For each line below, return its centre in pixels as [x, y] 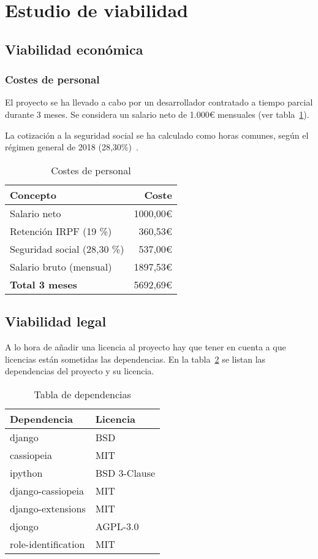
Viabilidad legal [56, 321]
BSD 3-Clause [125, 472]
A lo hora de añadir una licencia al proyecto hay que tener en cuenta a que [146, 346]
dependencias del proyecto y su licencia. [80, 371]
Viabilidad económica [74, 49]
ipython [26, 472]
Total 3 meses [44, 284]
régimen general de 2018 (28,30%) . [72, 147]
